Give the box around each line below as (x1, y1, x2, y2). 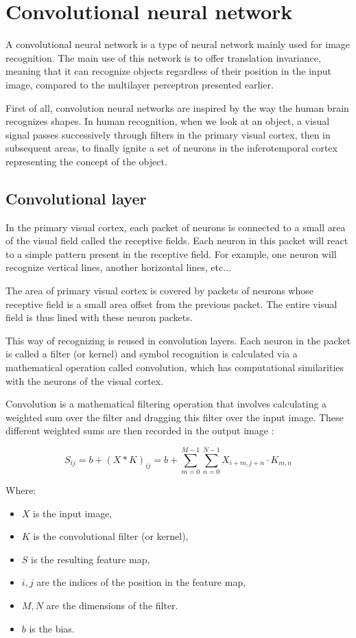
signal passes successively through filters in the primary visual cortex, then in (5, 127, 331, 141)
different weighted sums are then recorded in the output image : (5, 423, 274, 438)
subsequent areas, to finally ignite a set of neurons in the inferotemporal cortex (5, 141, 337, 155)
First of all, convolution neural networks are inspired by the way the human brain (5, 100, 349, 115)
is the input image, (33, 506, 112, 520)
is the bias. (29, 621, 75, 635)
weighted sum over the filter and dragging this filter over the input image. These (5, 410, 344, 424)
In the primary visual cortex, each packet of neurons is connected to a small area (5, 220, 346, 234)
